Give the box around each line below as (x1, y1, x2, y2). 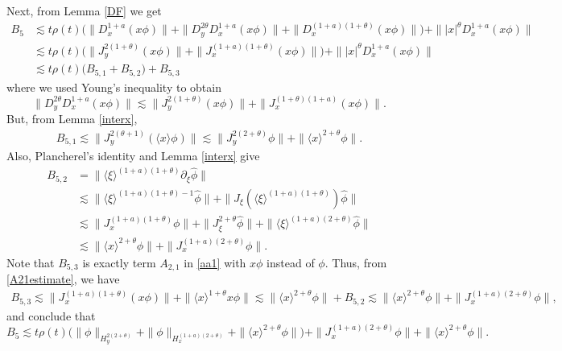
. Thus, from (324, 254, 387, 270)
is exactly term (82, 254, 156, 270)
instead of (267, 254, 315, 270)
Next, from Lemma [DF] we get (6, 2, 162, 19)
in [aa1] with (184, 254, 246, 270)
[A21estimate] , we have (6, 270, 120, 287)
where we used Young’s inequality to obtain (6, 78, 221, 95)
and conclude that (6, 307, 96, 324)
